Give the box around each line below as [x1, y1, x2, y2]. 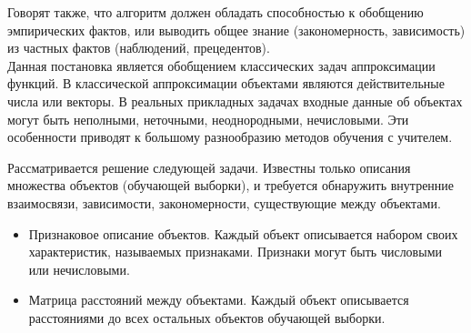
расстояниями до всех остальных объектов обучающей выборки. [28, 308, 386, 327]
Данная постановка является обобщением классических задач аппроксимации [7, 55, 436, 75]
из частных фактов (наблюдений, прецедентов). [7, 38, 270, 57]
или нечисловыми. [28, 259, 130, 278]
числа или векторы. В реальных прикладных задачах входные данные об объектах [7, 91, 463, 110]
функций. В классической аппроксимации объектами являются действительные [7, 74, 445, 93]
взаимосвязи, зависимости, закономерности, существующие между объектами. [7, 193, 441, 212]
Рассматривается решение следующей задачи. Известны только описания [7, 157, 411, 177]
